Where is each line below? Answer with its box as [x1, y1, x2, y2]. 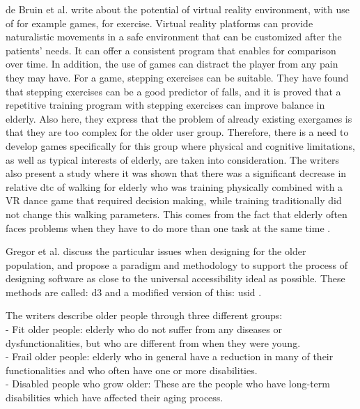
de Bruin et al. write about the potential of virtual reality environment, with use [6, 2, 350, 16]
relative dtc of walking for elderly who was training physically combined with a [6, 179, 343, 194]
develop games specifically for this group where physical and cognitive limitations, [6, 138, 355, 153]
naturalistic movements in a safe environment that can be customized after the [6, 29, 342, 44]
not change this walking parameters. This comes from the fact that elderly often [6, 206, 347, 221]
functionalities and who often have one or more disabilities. [6, 362, 258, 377]
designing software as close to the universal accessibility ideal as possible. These [6, 271, 345, 286]
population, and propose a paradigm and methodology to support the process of [6, 257, 347, 272]
